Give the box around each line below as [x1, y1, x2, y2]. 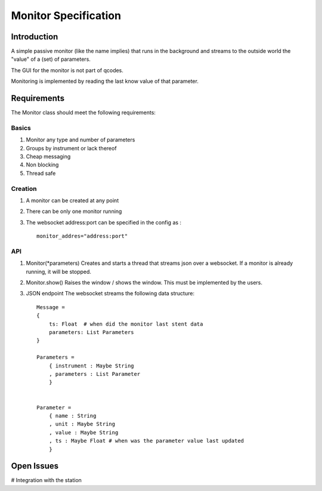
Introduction [11, 32, 58, 42]
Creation [11, 184, 37, 193]
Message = [36, 304, 65, 310]
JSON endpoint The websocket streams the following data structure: [26, 290, 195, 297]
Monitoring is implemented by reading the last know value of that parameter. [11, 78, 199, 85]
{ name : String [48, 412, 97, 419]
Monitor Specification [11, 9, 122, 22]
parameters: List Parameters [48, 329, 134, 336]
